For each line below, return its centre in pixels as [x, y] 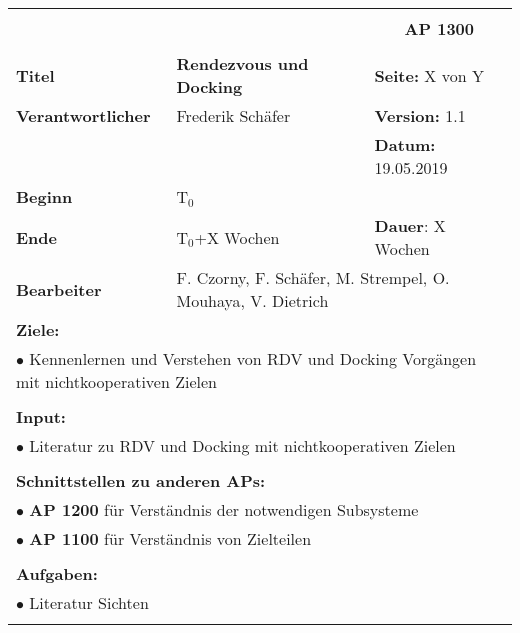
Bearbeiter [59, 289]
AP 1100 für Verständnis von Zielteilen [170, 538]
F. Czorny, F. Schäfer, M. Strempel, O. [313, 277]
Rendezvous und [242, 63]
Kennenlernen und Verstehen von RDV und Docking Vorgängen [253, 358]
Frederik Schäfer [233, 115]
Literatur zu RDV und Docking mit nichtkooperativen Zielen [242, 445]
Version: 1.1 [420, 115]
